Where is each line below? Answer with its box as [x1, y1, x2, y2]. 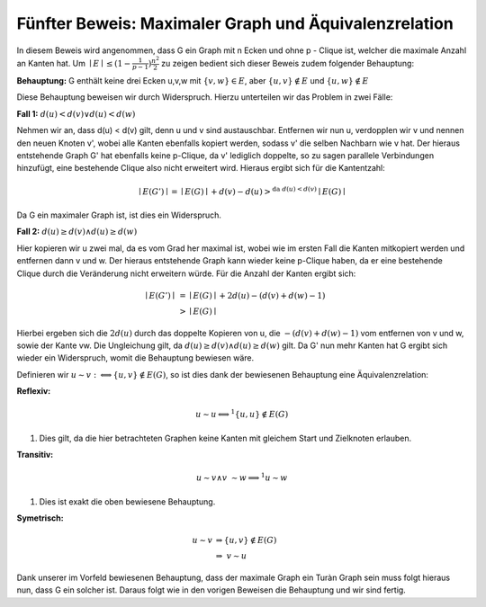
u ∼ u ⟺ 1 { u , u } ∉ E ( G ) [194, 407, 289, 420]
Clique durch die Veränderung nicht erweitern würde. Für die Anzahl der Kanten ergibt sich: [16, 268, 356, 279]
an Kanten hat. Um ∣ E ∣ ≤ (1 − [16, 58, 131, 68]
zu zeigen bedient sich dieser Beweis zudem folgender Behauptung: [160, 58, 414, 68]
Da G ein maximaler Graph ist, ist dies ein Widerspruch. [16, 210, 222, 220]
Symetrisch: [16, 513, 64, 523]
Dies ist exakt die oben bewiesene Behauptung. [39, 495, 216, 507]
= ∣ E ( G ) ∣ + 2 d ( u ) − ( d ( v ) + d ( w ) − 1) [178, 290, 326, 300]
